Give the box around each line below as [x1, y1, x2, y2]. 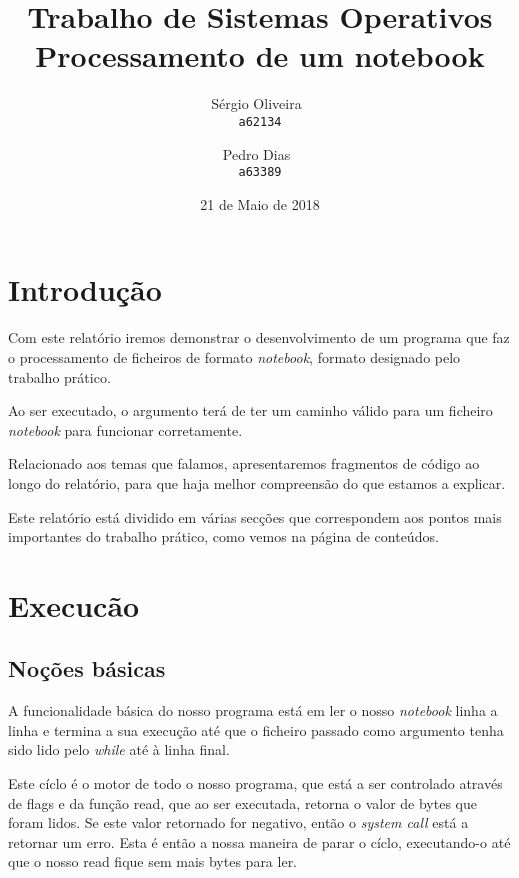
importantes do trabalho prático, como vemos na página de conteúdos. [8, 526, 439, 547]
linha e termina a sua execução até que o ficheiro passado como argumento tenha [8, 719, 504, 740]
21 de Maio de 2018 [200, 193, 320, 214]
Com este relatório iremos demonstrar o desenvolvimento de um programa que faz [8, 327, 510, 348]
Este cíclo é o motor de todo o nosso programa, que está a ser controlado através [8, 773, 503, 794]
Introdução [8, 269, 162, 310]
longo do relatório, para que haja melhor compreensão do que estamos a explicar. [8, 472, 506, 493]
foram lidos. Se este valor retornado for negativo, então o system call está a [8, 812, 469, 833]
